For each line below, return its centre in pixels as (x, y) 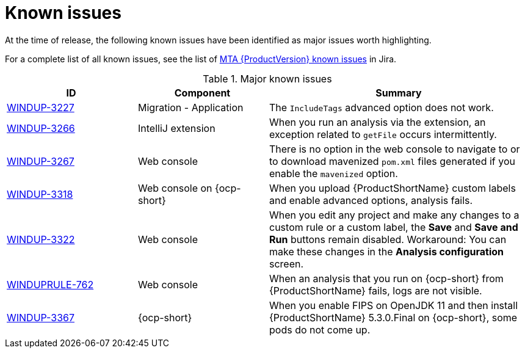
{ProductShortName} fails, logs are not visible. (376, 290)
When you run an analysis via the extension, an (378, 122)
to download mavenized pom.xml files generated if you (392, 161)
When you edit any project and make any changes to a (394, 215)
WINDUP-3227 (41, 107)
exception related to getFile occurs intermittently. (383, 134)
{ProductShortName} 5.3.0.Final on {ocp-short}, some (393, 317)
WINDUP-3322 (41, 239)
